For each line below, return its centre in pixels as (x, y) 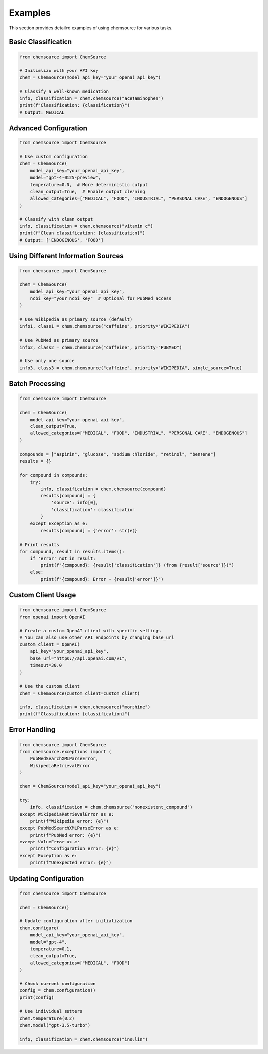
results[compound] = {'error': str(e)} (89, 530)
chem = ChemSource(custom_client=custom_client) (80, 693)
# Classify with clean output (56, 219)
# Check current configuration (58, 984)
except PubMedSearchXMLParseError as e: (69, 828)
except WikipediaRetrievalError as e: (67, 814)
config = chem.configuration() (58, 991)
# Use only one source (47, 361)
